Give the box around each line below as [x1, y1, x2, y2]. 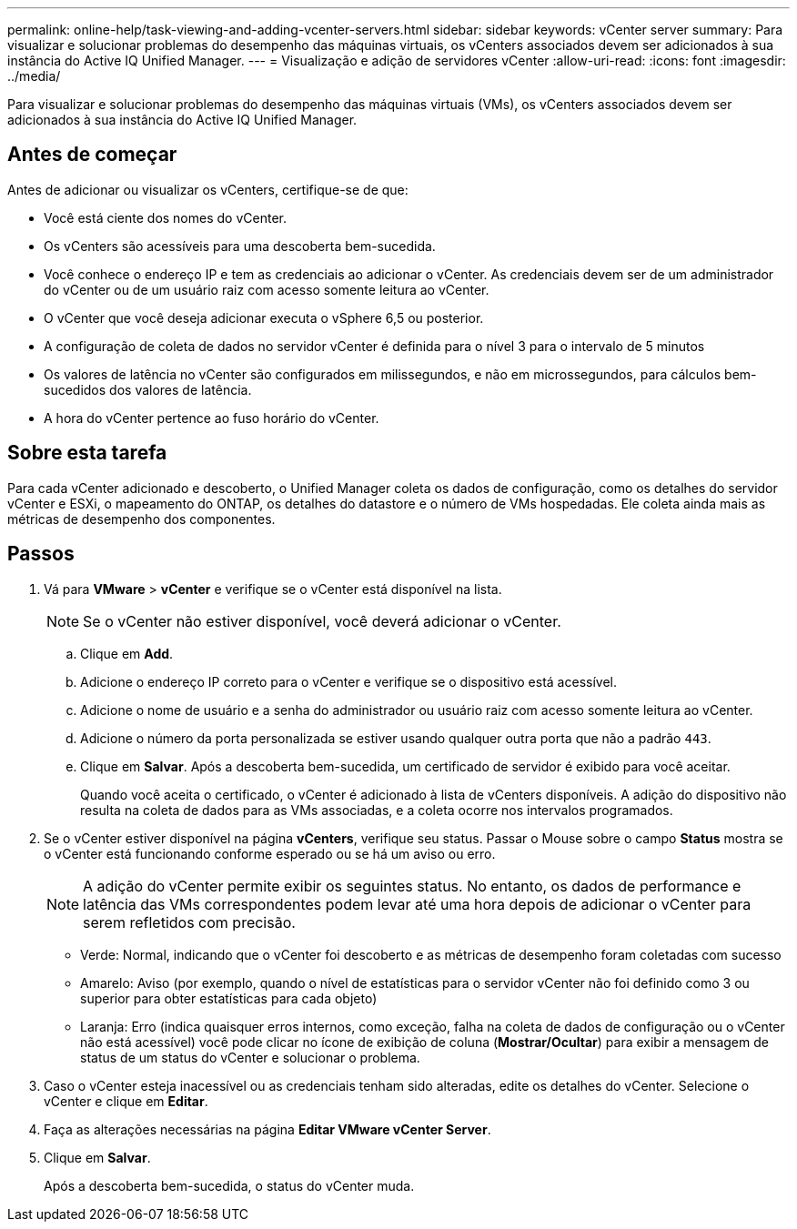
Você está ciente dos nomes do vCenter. [44, 209, 287, 226]
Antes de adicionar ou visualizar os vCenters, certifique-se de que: [7, 181, 409, 197]
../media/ [7, 68, 61, 84]
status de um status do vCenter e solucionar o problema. [80, 1049, 420, 1065]
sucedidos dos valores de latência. [44, 381, 252, 398]
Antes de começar [7, 143, 177, 166]
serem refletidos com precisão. [83, 912, 296, 932]
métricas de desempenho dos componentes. [7, 510, 276, 527]
